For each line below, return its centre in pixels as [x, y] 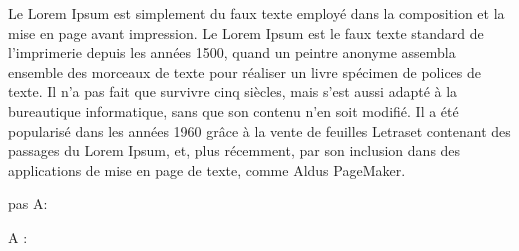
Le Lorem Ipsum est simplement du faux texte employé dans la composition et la [256, 13]
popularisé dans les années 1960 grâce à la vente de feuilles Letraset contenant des [259, 130]
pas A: [28, 203]
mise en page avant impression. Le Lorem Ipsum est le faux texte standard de [246, 32]
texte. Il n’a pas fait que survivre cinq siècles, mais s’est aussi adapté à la [233, 91]
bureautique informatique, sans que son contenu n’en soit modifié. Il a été [233, 110]
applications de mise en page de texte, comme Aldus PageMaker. [207, 169]
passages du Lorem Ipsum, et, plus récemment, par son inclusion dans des [234, 150]
